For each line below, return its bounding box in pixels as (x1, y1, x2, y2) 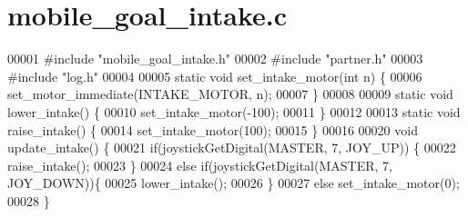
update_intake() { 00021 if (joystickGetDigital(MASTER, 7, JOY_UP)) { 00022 (7, 138, 456, 157)
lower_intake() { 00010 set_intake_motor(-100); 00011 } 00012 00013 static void (7, 102, 461, 121)
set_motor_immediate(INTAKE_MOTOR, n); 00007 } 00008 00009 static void (7, 84, 453, 104)
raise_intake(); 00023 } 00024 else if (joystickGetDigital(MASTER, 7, (7, 155, 392, 174)
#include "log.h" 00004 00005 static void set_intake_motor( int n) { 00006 (7, 66, 422, 85)
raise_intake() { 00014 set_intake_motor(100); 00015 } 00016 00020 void (7, 120, 418, 139)
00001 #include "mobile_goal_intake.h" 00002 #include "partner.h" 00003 (7, 49, 423, 68)
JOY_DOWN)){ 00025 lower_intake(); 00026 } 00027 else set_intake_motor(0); (7, 173, 460, 192)
